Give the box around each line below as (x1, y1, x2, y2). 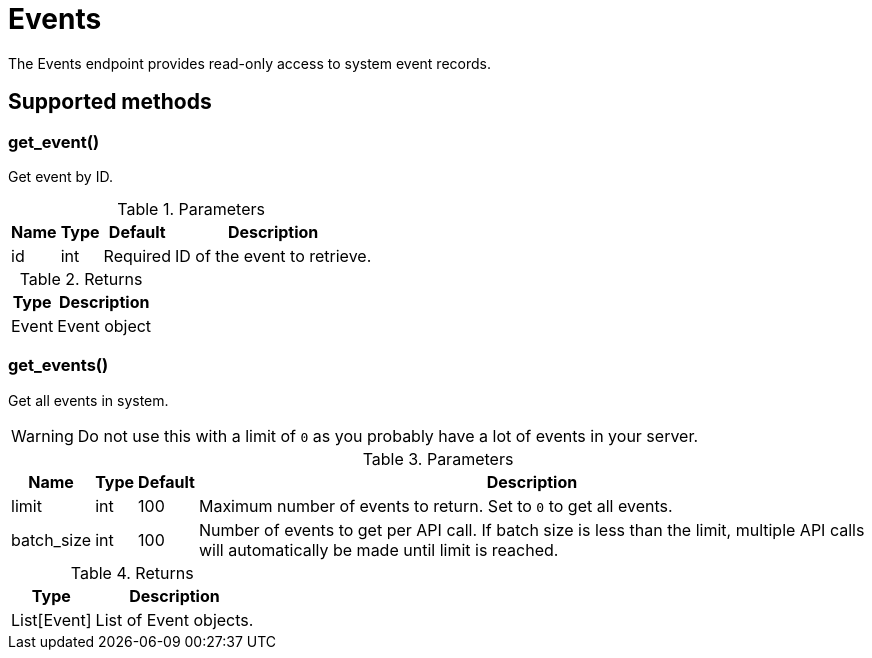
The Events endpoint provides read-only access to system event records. (8, 54, 491, 72)
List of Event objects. (95, 609, 254, 630)
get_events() (8, 355, 109, 376)
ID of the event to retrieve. (174, 245, 372, 266)
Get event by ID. (8, 167, 113, 185)
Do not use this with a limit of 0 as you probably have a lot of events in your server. (77, 425, 699, 446)
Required (103, 245, 171, 266)
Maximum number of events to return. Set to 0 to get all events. (198, 495, 673, 516)
